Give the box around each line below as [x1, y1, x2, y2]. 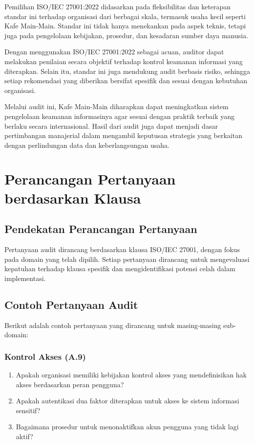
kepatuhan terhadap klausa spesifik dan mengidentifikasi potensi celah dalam [4, 263, 235, 274]
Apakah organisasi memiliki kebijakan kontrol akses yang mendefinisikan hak [16, 370, 247, 380]
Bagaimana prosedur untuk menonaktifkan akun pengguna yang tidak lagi [16, 421, 239, 432]
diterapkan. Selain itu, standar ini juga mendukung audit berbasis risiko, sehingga [4, 66, 251, 76]
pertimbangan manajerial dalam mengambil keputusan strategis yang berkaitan [4, 130, 242, 140]
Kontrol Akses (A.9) [4, 350, 86, 362]
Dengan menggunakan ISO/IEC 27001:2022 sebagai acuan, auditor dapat [4, 47, 224, 57]
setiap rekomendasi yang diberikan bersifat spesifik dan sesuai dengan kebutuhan [4, 75, 247, 86]
